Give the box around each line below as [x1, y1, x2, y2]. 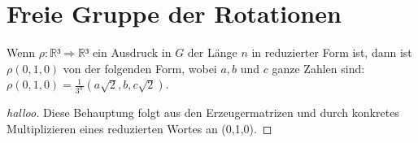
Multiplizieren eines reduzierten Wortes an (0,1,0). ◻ [7, 119, 272, 136]
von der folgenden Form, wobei [63, 59, 217, 76]
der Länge [187, 44, 237, 61]
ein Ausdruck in [92, 44, 172, 61]
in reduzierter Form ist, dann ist [251, 44, 412, 61]
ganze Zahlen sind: [272, 59, 365, 76]
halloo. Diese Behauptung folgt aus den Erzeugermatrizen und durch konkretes [7, 104, 399, 121]
